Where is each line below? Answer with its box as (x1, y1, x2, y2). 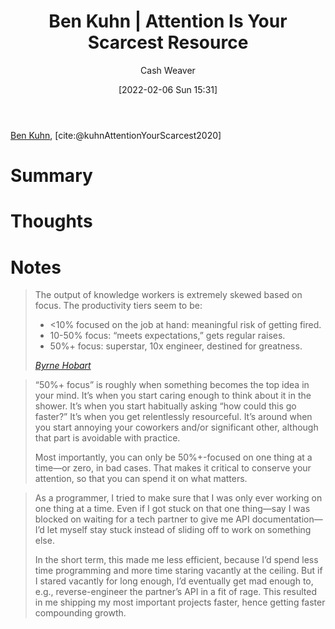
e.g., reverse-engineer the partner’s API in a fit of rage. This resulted (34, 586, 317, 598)
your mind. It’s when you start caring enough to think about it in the (34, 390, 312, 402)
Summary (10, 165, 93, 187)
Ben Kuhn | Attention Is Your (48, 10, 288, 33)
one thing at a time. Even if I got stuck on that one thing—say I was (34, 503, 311, 515)
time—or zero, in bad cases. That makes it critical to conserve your (34, 462, 312, 474)
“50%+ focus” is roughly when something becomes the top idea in (34, 379, 310, 391)
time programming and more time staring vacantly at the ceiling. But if (34, 565, 323, 577)
